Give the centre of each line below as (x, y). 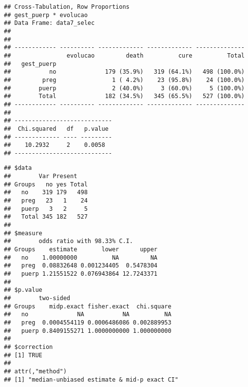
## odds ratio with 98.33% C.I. (68, 241)
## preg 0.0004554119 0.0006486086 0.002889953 (88, 322)
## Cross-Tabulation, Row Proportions (67, 7)
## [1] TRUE (23, 355)
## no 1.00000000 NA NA (81, 257)
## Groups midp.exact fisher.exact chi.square (88, 306)
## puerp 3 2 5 (46, 209)
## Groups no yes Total (46, 184)
